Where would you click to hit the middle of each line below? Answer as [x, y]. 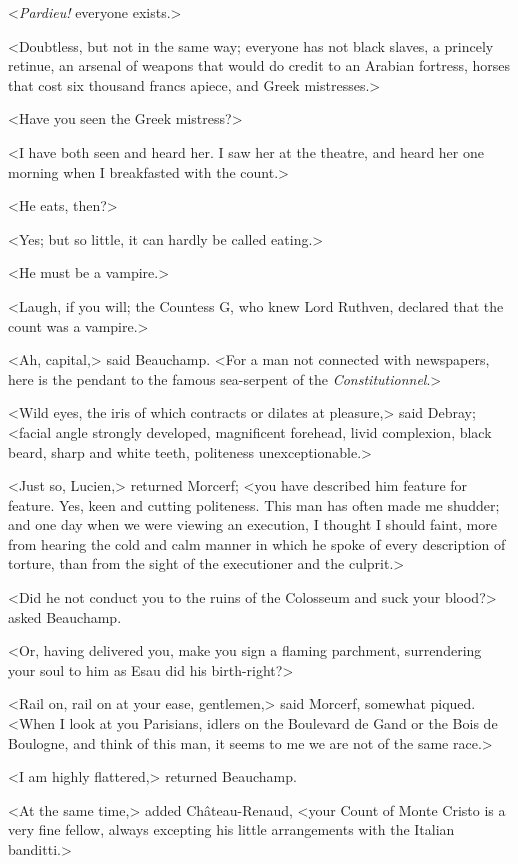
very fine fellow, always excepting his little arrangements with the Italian [231, 829]
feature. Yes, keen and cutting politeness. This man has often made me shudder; [254, 504]
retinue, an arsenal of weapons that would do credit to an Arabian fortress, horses [259, 65]
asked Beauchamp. [65, 616]
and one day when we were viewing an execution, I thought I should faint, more [252, 524]
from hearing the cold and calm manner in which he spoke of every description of [257, 543]
